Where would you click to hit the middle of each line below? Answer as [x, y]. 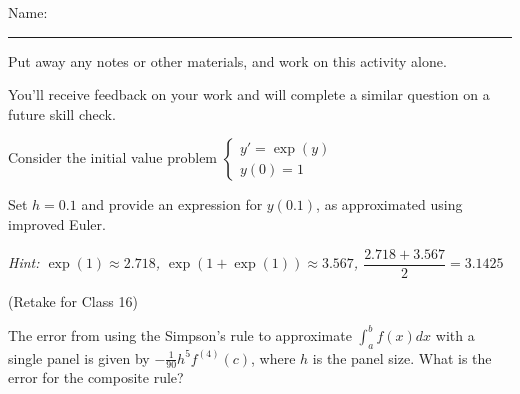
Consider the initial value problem [113, 157]
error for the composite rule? [96, 377]
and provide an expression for [172, 204]
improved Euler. [57, 223]
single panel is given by [79, 357]
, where [273, 357]
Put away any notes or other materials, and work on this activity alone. [227, 60]
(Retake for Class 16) [73, 300]
